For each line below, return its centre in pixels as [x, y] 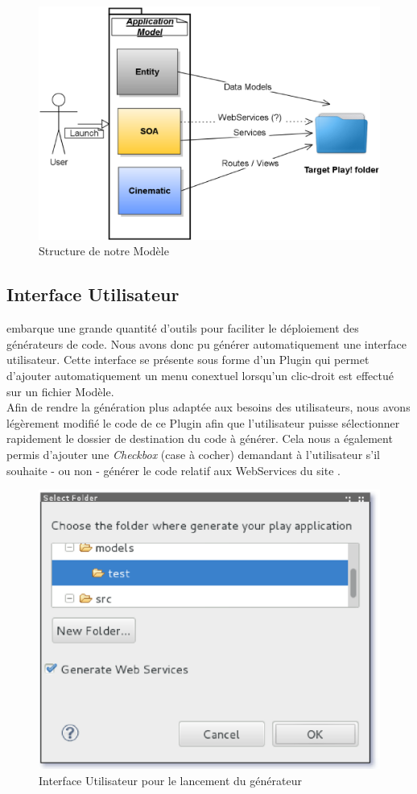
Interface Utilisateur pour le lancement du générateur [170, 780]
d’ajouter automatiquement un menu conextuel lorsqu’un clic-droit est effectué [200, 376]
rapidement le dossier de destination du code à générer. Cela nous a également [200, 438]
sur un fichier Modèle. [60, 391]
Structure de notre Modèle [104, 251]
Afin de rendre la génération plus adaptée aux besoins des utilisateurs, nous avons [208, 407]
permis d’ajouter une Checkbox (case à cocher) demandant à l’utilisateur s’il [193, 454]
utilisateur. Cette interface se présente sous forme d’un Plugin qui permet [188, 360]
